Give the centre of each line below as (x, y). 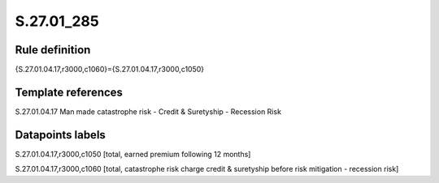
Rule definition (53, 50)
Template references (69, 92)
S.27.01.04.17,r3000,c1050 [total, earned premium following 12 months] (133, 154)
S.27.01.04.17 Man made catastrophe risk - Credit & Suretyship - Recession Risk (148, 111)
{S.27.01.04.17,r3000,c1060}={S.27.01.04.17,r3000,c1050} (110, 70)
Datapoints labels (60, 135)
